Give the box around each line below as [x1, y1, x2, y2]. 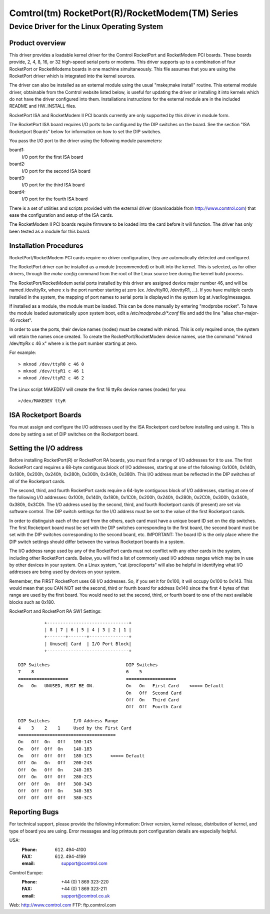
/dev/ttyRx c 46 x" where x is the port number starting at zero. [9, 340, 137, 346]
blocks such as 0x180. [9, 599, 55, 605]
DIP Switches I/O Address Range [18, 718, 118, 724]
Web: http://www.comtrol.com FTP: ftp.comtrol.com [9, 902, 116, 908]
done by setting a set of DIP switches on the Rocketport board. [9, 431, 139, 437]
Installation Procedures [9, 241, 83, 250]
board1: [9, 147, 25, 153]
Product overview [9, 39, 66, 47]
